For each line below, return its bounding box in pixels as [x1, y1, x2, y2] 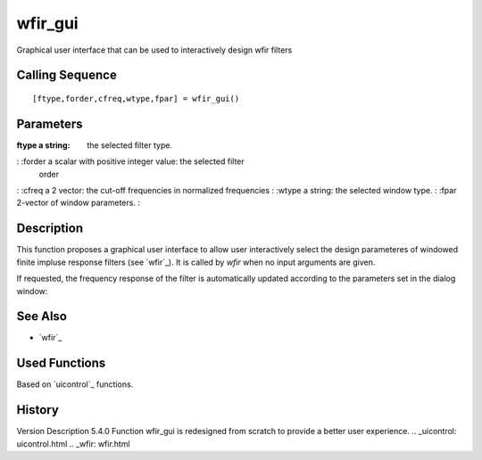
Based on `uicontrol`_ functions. [16, 379, 134, 390]
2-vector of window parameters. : [16, 197, 140, 209]
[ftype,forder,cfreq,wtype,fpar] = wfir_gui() [32, 94, 240, 103]
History [16, 402, 60, 418]
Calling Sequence [16, 68, 118, 83]
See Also [16, 308, 67, 324]
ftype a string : [16, 139, 71, 151]
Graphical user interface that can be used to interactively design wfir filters [16, 45, 293, 55]
